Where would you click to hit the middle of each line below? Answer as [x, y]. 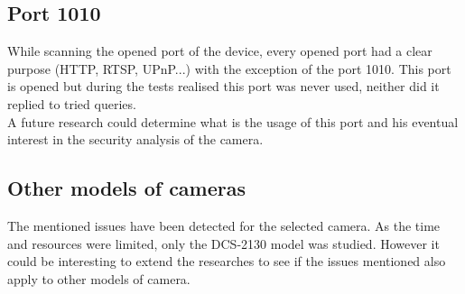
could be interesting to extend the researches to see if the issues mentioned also [227, 261]
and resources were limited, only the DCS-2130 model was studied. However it [223, 243]
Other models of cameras [127, 188]
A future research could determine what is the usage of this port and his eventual [233, 121]
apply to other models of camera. [99, 278]
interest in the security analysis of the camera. [135, 139]
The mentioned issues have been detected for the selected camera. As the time [224, 225]
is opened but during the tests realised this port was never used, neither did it [223, 86]
